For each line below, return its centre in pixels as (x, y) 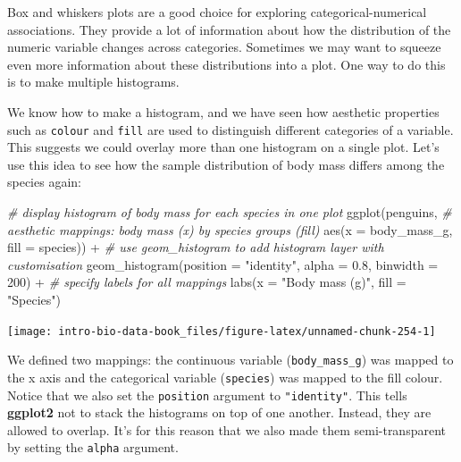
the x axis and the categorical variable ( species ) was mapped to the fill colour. (225, 377)
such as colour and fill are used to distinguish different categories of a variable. (230, 129)
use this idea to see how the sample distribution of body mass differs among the (226, 164)
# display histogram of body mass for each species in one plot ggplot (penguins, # (230, 212)
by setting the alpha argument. (93, 447)
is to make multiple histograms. (93, 82)
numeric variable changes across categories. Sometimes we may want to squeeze (224, 47)
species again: (44, 182)
